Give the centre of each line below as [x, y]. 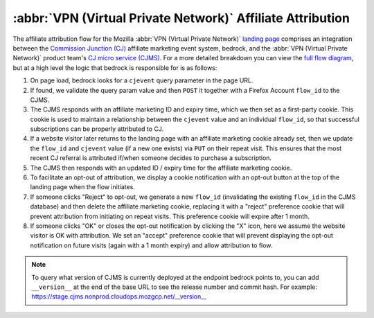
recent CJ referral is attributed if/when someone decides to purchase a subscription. [151, 158]
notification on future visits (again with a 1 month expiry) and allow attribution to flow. [151, 245]
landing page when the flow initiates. [82, 187]
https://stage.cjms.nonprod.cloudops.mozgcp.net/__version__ [119, 297]
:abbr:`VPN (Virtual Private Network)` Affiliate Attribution [181, 18]
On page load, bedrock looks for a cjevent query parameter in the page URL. [142, 80]
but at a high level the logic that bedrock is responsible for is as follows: [115, 68]
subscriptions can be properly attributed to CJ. [97, 129]
